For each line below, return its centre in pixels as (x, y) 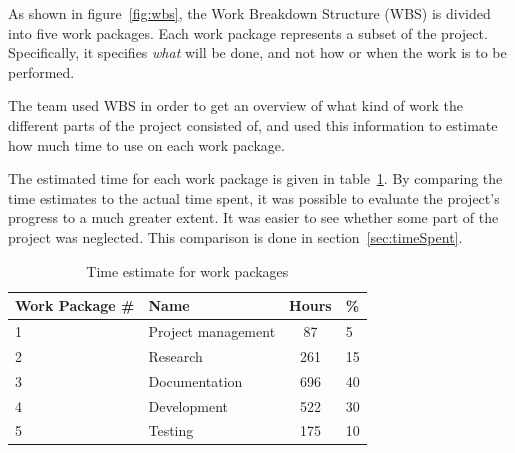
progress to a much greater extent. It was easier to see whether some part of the (253, 217)
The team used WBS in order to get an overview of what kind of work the (236, 105)
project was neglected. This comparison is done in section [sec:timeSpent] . (235, 236)
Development (188, 405)
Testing (171, 430)
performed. (41, 71)
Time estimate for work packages (187, 270)
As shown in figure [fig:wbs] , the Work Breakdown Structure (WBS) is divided (249, 13)
